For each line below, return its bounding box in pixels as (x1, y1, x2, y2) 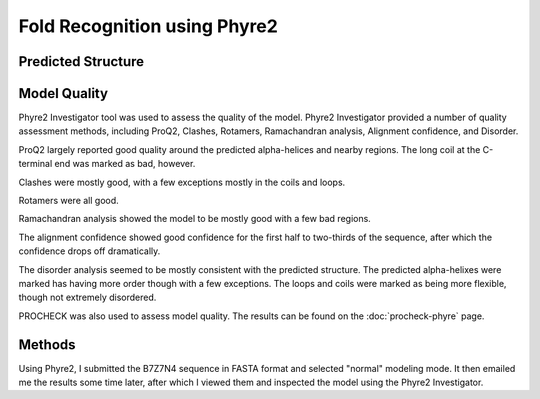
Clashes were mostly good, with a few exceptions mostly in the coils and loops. (18, 176, 346, 188)
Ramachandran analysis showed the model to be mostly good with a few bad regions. (18, 213, 372, 225)
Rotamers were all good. (18, 195, 119, 207)
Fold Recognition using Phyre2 (18, 15, 279, 37)
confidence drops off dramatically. (18, 245, 161, 257)
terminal (18, 158, 53, 170)
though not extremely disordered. (18, 291, 157, 304)
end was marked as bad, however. (54, 158, 196, 170)
